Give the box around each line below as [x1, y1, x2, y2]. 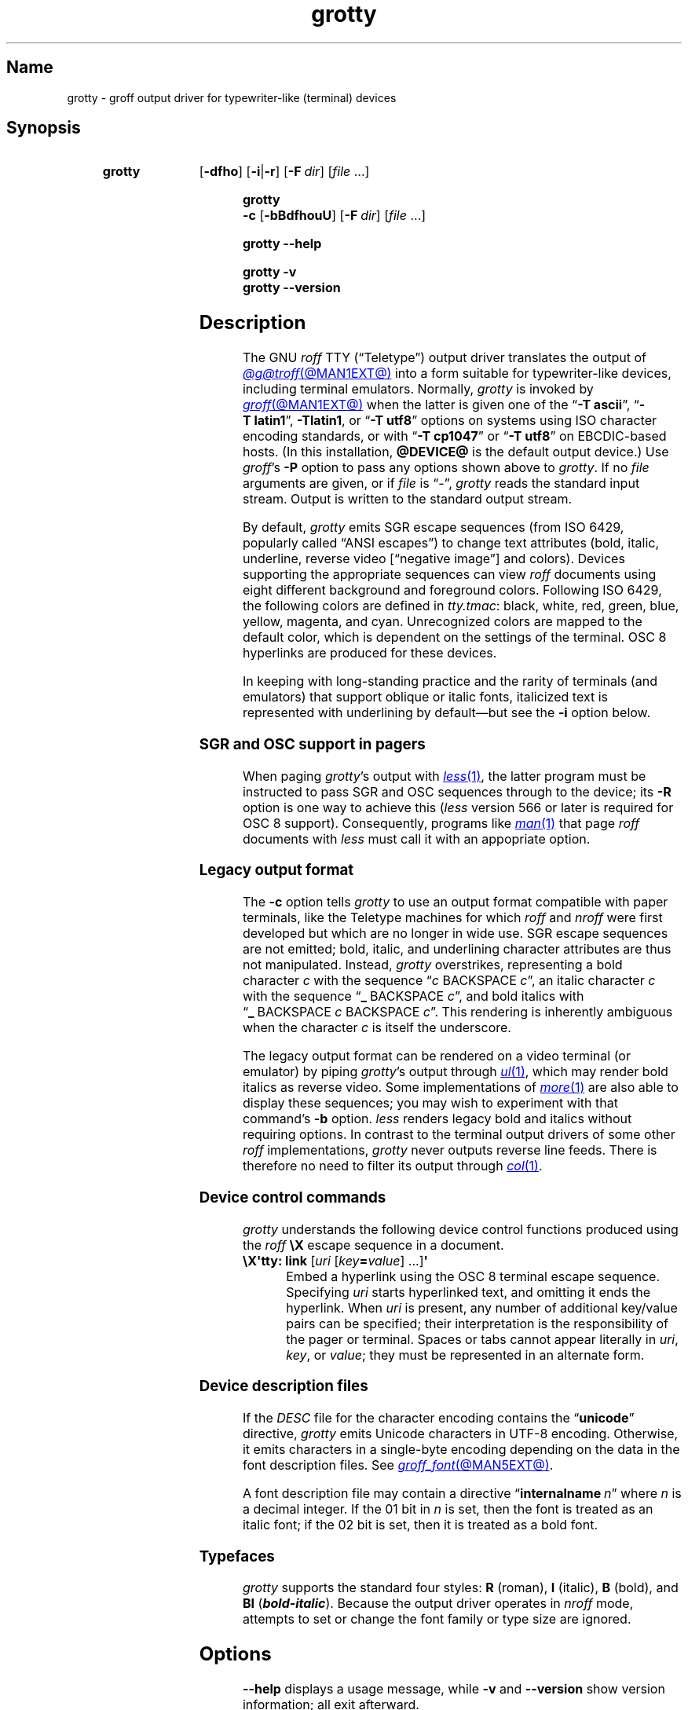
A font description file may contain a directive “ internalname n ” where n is [242, 1485, 682, 1501]
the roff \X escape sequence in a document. [242, 1236, 504, 1253]
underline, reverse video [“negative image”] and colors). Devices [242, 551, 625, 567]
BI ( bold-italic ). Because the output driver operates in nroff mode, [242, 1595, 634, 1612]
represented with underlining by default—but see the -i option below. [242, 705, 651, 721]
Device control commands [199, 1188, 386, 1207]
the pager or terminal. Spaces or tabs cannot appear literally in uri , [286, 1331, 679, 1347]
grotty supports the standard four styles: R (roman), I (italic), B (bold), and [242, 1580, 679, 1596]
